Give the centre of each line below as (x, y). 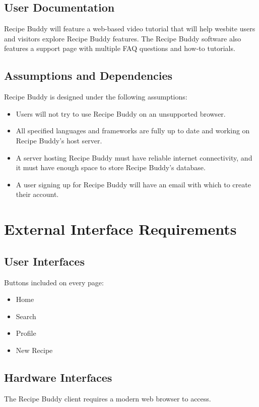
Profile (26, 333)
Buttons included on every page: (54, 282)
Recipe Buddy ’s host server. (59, 140)
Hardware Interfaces (58, 377)
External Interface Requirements (120, 229)
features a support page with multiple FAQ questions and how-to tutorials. (120, 48)
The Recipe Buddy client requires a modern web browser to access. (108, 398)
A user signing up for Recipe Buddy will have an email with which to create (133, 184)
